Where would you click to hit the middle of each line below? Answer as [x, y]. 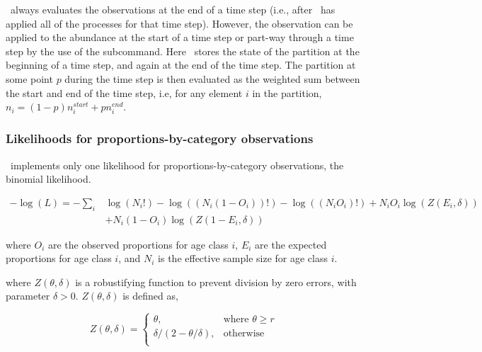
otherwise [244, 334]
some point [29, 78]
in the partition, [287, 92]
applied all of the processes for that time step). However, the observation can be [179, 23]
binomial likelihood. [48, 179]
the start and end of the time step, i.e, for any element [124, 92]
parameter [28, 296]
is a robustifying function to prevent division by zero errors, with [216, 282]
